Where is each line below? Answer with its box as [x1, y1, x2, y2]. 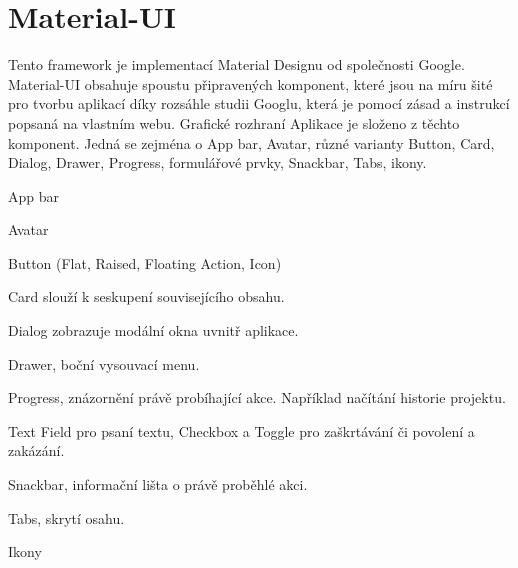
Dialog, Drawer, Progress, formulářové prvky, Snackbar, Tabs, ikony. [8, 152, 427, 173]
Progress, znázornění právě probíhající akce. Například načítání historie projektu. [8, 387, 506, 408]
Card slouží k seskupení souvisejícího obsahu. [8, 286, 285, 307]
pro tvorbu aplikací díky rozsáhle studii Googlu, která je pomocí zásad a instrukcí [8, 93, 510, 114]
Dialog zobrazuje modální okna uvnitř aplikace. [8, 320, 299, 341]
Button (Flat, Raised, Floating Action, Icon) [8, 252, 282, 273]
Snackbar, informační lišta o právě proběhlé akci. [8, 474, 308, 495]
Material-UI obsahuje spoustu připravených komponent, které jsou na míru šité [8, 73, 493, 94]
